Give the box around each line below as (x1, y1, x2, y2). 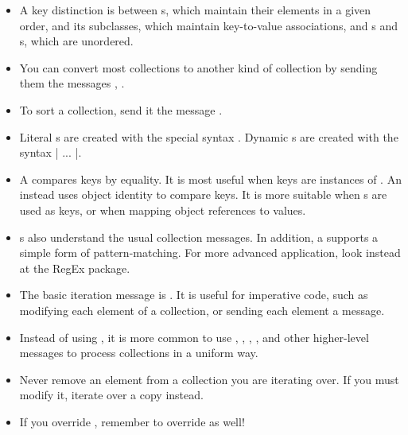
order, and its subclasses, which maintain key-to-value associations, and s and (19, 17, 398, 33)
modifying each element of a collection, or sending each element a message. (19, 301, 385, 318)
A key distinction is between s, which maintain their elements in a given (19, 2, 371, 17)
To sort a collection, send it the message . (19, 101, 223, 118)
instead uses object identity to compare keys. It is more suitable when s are (19, 186, 387, 203)
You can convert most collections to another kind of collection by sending (19, 59, 378, 76)
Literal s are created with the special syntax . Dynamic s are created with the (19, 128, 398, 145)
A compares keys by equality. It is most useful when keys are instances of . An (19, 170, 402, 187)
